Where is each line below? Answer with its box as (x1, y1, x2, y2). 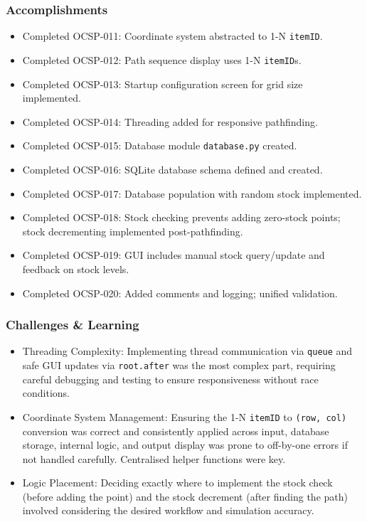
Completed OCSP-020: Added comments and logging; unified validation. (22, 285, 338, 300)
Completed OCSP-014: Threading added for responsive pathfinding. (22, 114, 318, 129)
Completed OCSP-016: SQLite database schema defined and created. (22, 161, 323, 176)
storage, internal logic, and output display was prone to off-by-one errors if (22, 437, 348, 452)
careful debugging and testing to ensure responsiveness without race (22, 371, 319, 386)
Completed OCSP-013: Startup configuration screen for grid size (22, 76, 303, 91)
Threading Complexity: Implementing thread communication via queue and (22, 343, 353, 358)
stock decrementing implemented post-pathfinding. (22, 223, 243, 238)
